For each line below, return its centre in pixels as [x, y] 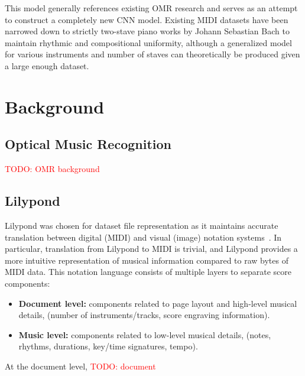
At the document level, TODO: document [80, 366]
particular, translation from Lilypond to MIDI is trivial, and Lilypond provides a [151, 249]
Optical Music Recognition [88, 144]
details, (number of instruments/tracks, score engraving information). [144, 315]
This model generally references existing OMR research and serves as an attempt [151, 8]
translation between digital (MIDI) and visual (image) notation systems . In [143, 237]
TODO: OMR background [52, 169]
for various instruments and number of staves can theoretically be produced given [152, 54]
